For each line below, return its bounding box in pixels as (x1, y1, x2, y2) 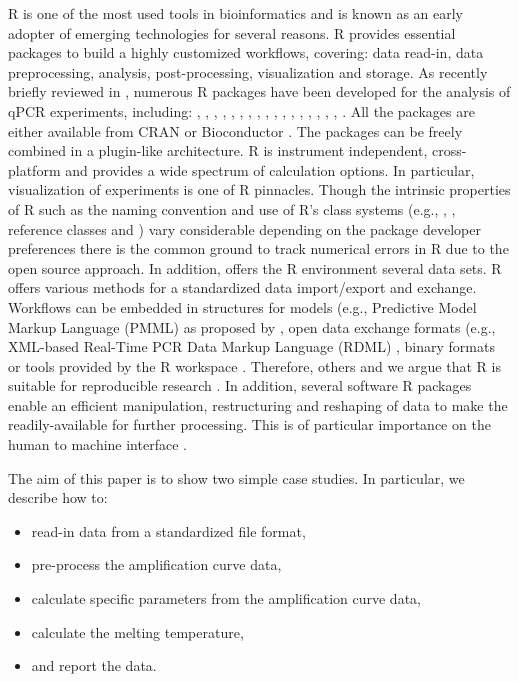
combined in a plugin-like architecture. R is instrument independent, (8, 140, 428, 161)
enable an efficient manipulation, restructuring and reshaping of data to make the (8, 394, 508, 415)
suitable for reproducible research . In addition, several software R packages (8, 375, 472, 396)
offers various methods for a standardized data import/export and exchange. (8, 277, 477, 298)
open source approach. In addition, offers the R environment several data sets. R (8, 257, 502, 278)
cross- (431, 140, 467, 161)
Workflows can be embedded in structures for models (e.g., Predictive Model (8, 296, 477, 317)
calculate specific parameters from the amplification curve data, (31, 588, 421, 609)
